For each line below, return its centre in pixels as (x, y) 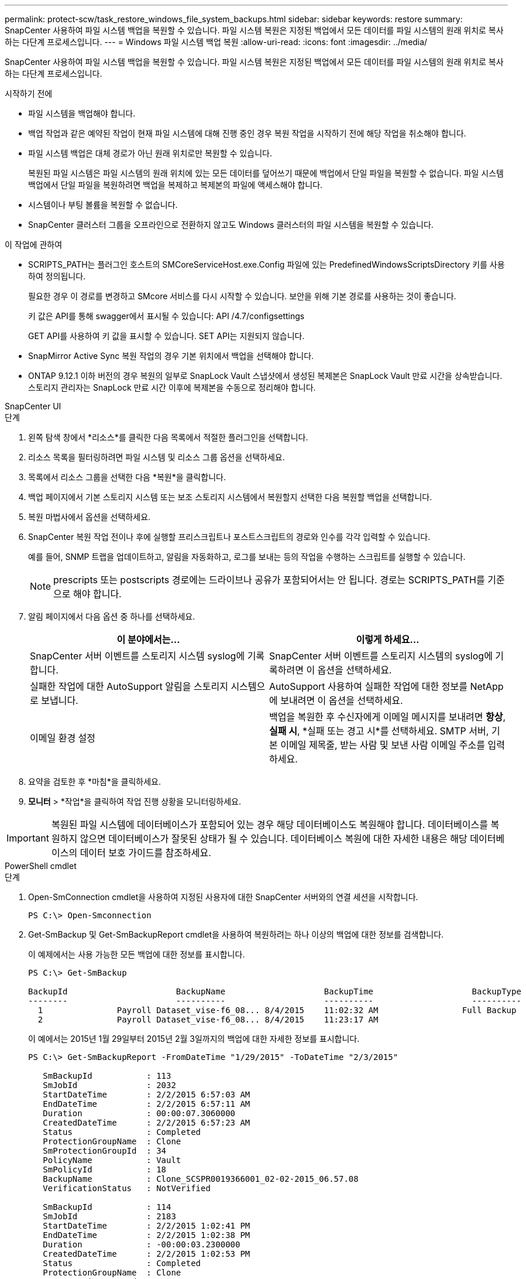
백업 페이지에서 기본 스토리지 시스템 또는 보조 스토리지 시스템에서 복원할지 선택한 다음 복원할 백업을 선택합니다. (230, 497)
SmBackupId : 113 (107, 1076)
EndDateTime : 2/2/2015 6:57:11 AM (147, 1104)
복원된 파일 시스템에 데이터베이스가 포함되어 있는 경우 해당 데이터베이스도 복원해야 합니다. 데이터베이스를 (269, 825)
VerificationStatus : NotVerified (127, 1188)
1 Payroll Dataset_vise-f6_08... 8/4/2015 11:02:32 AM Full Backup (277, 1010)
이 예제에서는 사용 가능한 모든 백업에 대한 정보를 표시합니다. (137, 954)
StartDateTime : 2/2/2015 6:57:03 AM (147, 1095)
